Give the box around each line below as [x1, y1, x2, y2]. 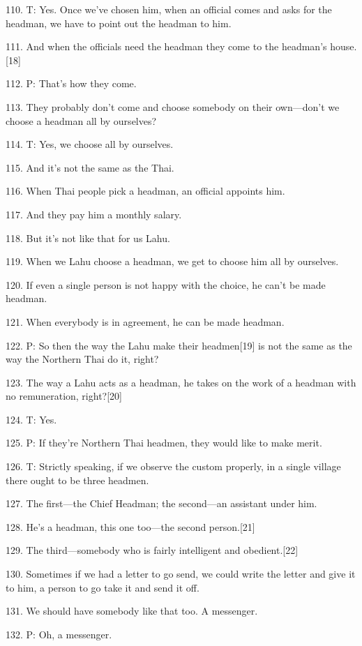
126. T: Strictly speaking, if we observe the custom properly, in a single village [6, 459, 341, 474]
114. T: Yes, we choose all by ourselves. [6, 137, 174, 151]
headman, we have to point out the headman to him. [6, 15, 232, 30]
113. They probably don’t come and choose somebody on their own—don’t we [6, 99, 340, 114]
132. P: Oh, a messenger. [6, 626, 112, 641]
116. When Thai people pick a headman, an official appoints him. [6, 183, 285, 198]
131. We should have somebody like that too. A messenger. [6, 603, 258, 618]
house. [330, 39, 357, 54]
